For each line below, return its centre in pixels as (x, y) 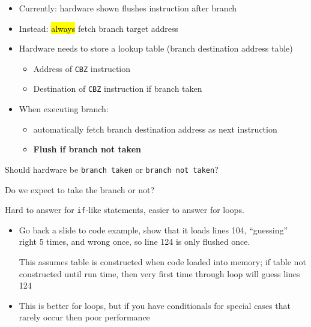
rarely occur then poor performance (84, 317)
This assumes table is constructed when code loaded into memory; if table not (162, 261)
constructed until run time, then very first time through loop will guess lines (159, 273)
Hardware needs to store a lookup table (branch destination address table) (156, 48)
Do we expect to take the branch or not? (80, 189)
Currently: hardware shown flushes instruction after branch (128, 8)
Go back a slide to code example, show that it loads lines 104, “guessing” (153, 229)
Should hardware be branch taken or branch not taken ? (112, 169)
